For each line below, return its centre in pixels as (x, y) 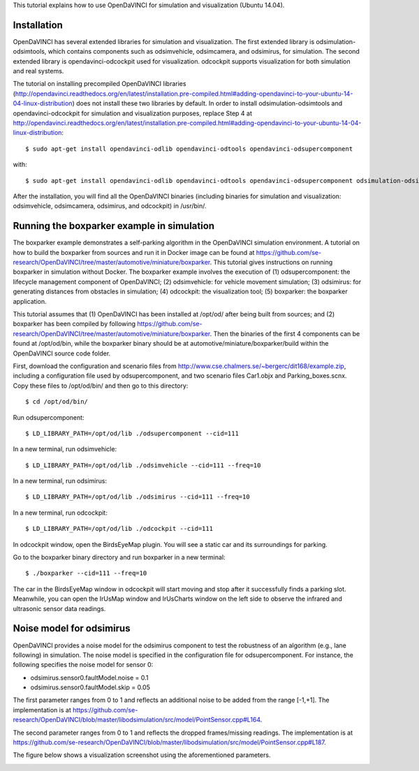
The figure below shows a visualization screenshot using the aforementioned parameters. (142, 755)
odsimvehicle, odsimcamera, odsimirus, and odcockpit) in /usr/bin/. (110, 206)
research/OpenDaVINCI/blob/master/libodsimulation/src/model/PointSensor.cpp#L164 (137, 720)
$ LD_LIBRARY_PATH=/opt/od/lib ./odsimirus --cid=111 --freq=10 (138, 497)
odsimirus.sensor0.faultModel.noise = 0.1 (89, 677)
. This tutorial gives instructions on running (271, 263)
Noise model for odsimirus (72, 629)
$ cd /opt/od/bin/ (57, 402)
